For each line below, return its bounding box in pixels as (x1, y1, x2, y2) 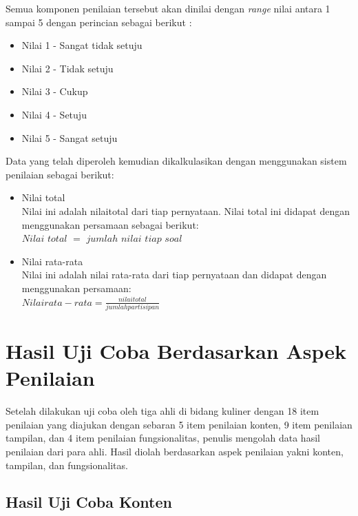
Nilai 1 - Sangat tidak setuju (21, 38, 143, 52)
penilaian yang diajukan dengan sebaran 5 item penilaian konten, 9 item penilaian (6, 417, 352, 431)
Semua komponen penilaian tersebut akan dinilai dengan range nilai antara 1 (6, 1, 330, 15)
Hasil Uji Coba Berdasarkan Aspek (6, 337, 347, 364)
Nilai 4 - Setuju (21, 107, 87, 121)
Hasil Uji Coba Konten (6, 491, 172, 513)
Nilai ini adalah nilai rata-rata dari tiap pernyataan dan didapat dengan (21, 267, 327, 282)
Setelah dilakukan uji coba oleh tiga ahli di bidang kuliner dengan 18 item (6, 404, 319, 418)
